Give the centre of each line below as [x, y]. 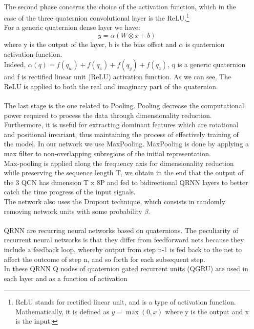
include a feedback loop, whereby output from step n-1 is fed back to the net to [123, 249]
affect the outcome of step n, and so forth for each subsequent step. [105, 259]
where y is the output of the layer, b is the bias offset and [90, 44]
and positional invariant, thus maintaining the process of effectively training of [121, 134]
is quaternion [205, 44]
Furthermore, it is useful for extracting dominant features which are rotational [121, 125]
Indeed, [15, 64]
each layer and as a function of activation [66, 278]
